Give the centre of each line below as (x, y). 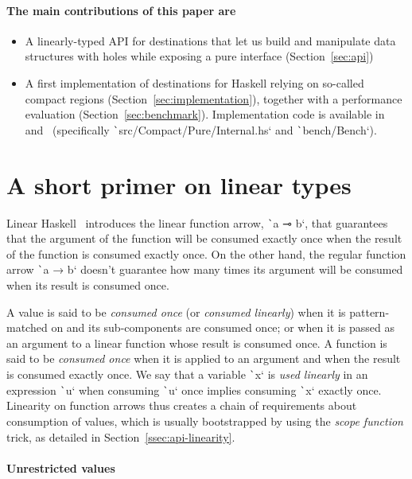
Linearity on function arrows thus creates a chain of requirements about (182, 405)
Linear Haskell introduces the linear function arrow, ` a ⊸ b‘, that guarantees (197, 222)
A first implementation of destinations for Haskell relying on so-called (194, 82)
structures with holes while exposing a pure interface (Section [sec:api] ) (199, 56)
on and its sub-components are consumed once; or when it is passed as (223, 327)
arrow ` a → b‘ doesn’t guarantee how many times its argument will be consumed (205, 269)
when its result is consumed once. (88, 285)
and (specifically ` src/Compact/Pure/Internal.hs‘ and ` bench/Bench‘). (201, 129)
